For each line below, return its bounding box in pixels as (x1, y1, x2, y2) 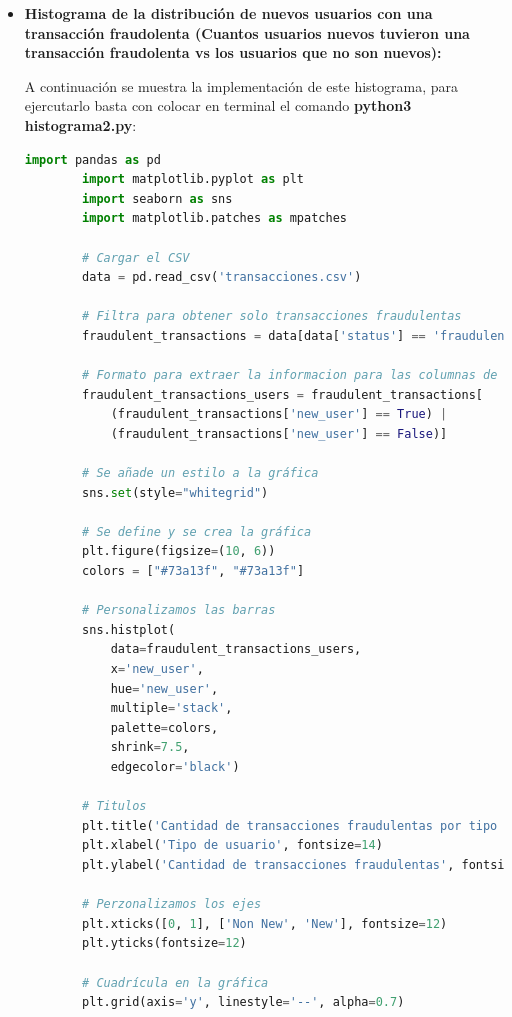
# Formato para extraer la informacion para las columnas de (82, 368, 498, 383)
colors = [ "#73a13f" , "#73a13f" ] (82, 564, 305, 579)
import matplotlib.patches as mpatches (82, 211, 347, 226)
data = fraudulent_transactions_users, (110, 642, 362, 657)
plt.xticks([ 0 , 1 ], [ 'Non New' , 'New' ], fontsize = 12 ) (82, 916, 448, 931)
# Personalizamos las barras (82, 603, 276, 618)
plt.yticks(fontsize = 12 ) (82, 936, 247, 951)
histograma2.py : (24, 114, 137, 135)
